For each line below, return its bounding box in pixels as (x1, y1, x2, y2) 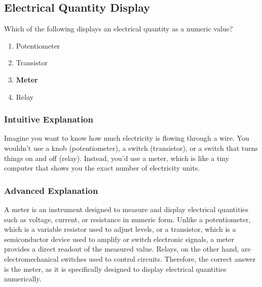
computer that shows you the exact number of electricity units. (4, 162, 200, 173)
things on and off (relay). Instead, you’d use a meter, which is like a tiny (4, 152, 230, 163)
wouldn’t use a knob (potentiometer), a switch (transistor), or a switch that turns (4, 142, 258, 153)
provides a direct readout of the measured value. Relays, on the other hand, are (4, 243, 251, 254)
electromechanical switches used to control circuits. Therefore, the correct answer (4, 253, 256, 264)
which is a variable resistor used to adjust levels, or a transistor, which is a (4, 224, 236, 234)
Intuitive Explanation (4, 113, 93, 126)
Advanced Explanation (4, 184, 98, 196)
